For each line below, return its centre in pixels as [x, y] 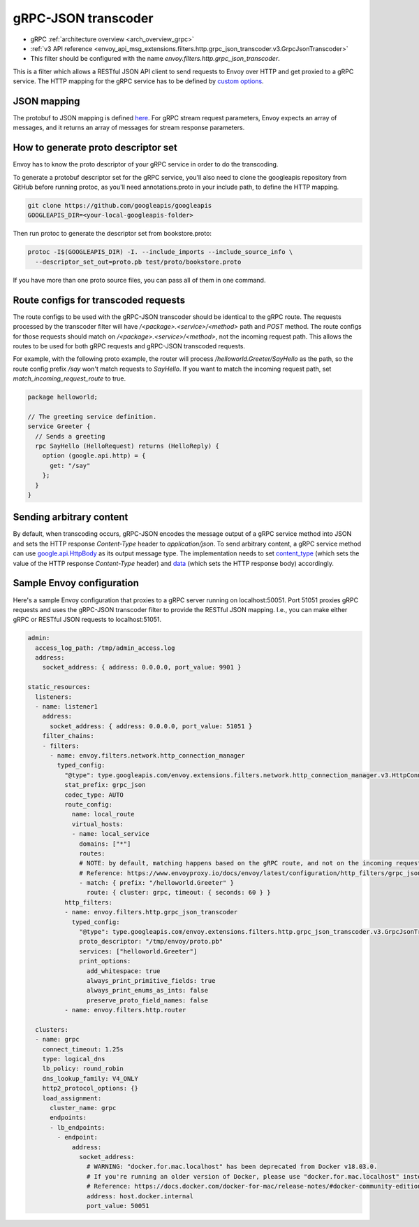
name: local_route [103, 814]
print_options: [105, 961]
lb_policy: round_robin [83, 1069]
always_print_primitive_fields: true [151, 980]
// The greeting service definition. [92, 417]
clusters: [52, 1029]
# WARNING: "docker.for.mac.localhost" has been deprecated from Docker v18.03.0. [232, 1167]
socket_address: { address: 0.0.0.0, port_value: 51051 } [151, 726]
